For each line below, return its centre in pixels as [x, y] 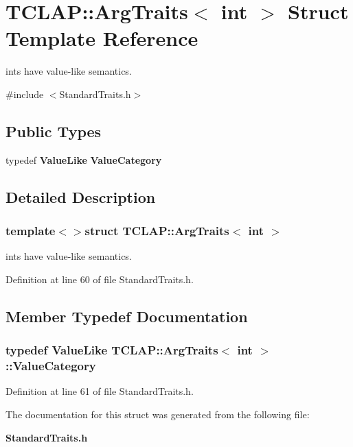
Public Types [54, 131]
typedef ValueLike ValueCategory [84, 159]
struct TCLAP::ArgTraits [157, 230]
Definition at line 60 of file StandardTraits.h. [100, 279]
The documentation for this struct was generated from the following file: [158, 414]
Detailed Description [81, 196]
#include [25, 94]
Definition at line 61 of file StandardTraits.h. [100, 391]
